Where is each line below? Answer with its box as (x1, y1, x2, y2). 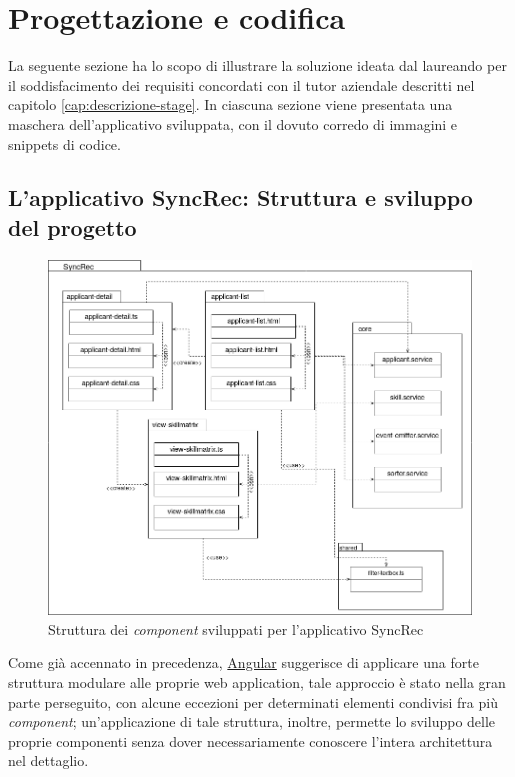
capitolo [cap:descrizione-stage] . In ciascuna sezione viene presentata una (8, 94, 453, 115)
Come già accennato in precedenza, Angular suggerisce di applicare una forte (8, 652, 479, 673)
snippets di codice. (8, 133, 121, 154)
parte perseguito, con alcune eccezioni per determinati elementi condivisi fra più (8, 691, 498, 712)
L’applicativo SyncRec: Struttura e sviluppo (8, 182, 473, 213)
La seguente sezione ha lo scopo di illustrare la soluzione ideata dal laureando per (8, 55, 507, 76)
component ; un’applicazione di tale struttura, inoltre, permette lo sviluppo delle (8, 711, 496, 732)
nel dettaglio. (8, 750, 89, 771)
